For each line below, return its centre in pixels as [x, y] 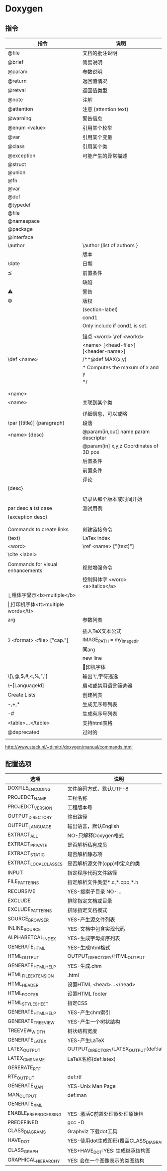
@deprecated [24, 732]
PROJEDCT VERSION [30, 807]
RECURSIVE [22, 891]
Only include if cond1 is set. [115, 326]
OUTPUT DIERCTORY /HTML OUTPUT [106, 957]
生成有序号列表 [100, 714]
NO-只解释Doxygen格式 [96, 835]
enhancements [25, 570]
